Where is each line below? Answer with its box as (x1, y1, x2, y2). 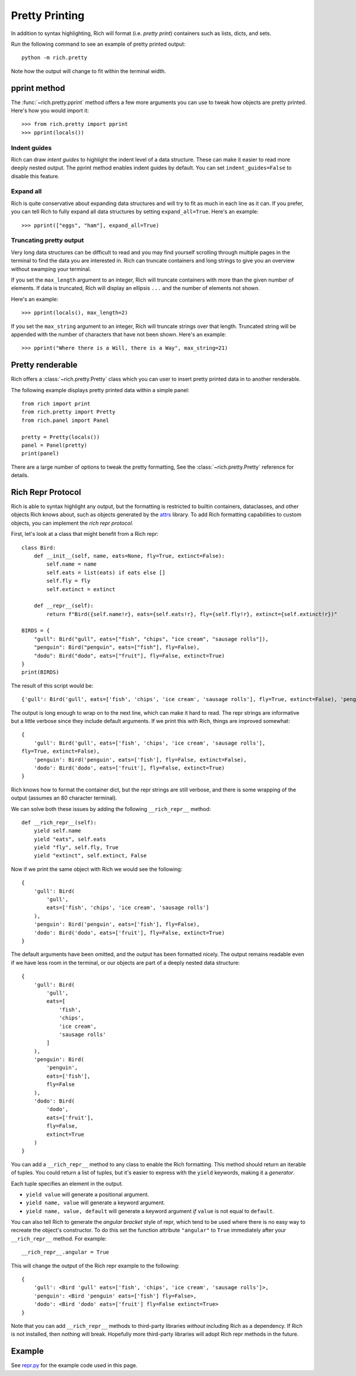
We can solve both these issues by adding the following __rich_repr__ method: (11, 805, 211, 812)
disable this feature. (11, 172, 59, 179)
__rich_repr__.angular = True (21, 1249, 110, 1256)
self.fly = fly (46, 577, 91, 585)
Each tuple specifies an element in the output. (11, 1180, 123, 1187)
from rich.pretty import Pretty (21, 409, 116, 415)
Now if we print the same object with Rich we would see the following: (11, 865, 183, 873)
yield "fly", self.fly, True (33, 844, 119, 851)
